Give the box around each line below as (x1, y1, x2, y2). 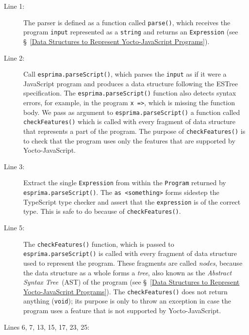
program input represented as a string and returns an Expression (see (23, 27, 238, 37)
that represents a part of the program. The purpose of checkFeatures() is (23, 126, 246, 136)
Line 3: (4, 161, 25, 171)
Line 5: (4, 223, 25, 233)
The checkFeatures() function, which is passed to (23, 239, 174, 249)
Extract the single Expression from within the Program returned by (23, 177, 226, 188)
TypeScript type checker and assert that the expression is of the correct (23, 196, 241, 207)
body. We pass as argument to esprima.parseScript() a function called (23, 107, 240, 117)
